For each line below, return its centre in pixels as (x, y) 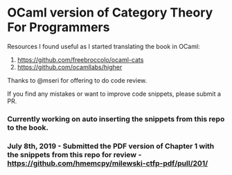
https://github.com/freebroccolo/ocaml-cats (80, 59)
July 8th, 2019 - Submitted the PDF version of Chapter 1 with (111, 146)
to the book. (28, 127)
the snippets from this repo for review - (74, 154)
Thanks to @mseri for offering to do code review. (77, 80)
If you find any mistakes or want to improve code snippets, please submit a (114, 94)
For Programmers (59, 27)
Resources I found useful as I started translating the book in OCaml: (104, 46)
